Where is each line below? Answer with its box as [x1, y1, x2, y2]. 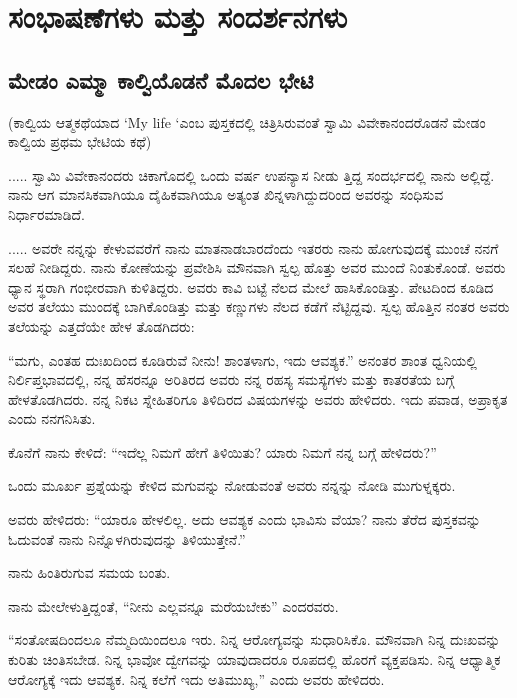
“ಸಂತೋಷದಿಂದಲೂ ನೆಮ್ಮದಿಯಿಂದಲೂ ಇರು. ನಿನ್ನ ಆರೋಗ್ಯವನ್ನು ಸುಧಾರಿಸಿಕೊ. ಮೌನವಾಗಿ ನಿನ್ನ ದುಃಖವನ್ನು [8, 629, 501, 650]
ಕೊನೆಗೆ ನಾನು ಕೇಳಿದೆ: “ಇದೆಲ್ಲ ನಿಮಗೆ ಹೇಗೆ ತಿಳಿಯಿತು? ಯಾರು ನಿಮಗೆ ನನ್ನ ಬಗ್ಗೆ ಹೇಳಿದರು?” [8, 441, 437, 462]
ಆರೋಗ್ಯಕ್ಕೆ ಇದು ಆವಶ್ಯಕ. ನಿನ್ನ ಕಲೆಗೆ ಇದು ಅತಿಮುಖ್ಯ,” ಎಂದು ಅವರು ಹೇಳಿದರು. [8, 668, 385, 689]
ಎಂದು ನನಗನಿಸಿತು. [8, 408, 96, 429]
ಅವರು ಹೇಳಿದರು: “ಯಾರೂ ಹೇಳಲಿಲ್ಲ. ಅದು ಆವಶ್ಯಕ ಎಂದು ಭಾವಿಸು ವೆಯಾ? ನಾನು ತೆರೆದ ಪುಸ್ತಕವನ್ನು [8, 509, 481, 530]
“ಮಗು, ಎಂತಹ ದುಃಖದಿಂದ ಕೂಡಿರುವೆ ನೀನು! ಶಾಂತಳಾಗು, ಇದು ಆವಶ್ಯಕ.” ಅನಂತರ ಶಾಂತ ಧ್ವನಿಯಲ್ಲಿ [8, 349, 477, 370]
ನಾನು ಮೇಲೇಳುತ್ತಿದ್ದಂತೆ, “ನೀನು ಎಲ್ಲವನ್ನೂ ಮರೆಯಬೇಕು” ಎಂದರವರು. [8, 595, 339, 616]
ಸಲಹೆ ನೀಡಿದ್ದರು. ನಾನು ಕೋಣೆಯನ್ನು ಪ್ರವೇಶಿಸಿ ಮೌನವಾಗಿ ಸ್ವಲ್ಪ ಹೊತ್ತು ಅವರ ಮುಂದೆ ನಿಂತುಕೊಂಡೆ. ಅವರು [8, 257, 506, 278]
